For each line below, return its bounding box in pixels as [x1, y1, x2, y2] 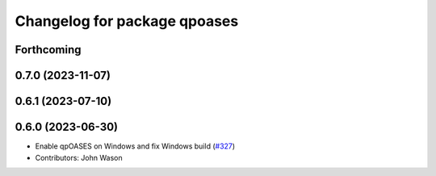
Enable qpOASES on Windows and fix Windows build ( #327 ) [35, 141, 236, 151]
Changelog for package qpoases [15, 12, 239, 30]
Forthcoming [15, 43, 82, 57]
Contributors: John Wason [35, 153, 123, 162]
